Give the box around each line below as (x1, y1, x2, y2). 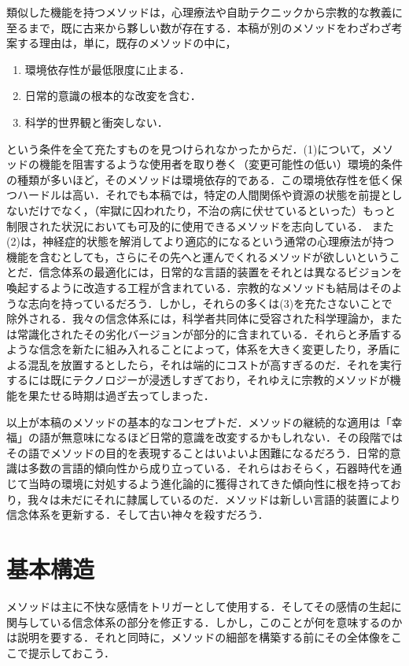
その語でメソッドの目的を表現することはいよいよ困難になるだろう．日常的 (6, 444, 390, 461)
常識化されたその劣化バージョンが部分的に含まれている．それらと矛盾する (17, 325, 403, 342)
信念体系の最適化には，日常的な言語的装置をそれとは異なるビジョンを (39, 264, 403, 280)
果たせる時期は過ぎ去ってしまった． (28, 387, 215, 404)
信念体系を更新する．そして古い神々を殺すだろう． (6, 506, 269, 523)
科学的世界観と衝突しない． (24, 113, 168, 130)
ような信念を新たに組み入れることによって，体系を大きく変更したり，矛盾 (6, 341, 389, 357)
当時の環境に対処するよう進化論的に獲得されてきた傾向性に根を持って (28, 475, 391, 492)
